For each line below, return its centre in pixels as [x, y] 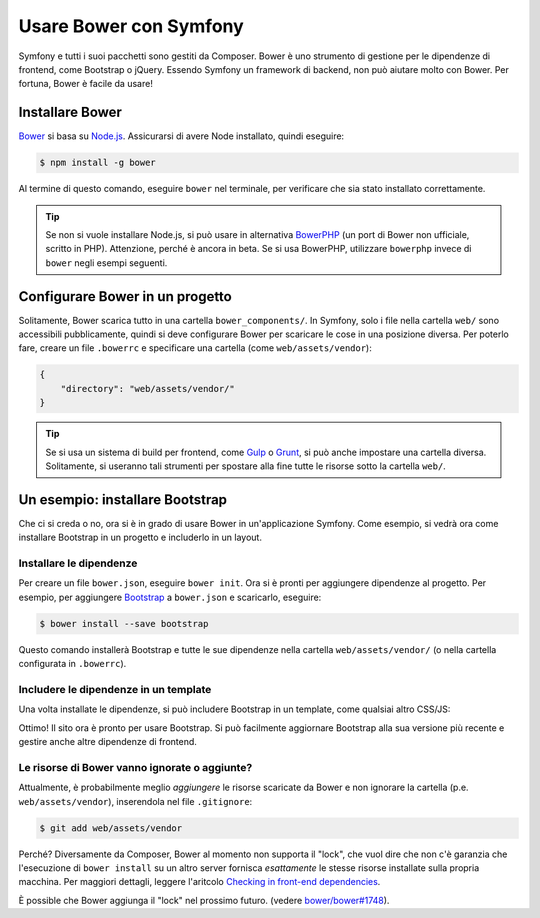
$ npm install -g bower [98, 163]
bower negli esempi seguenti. [106, 262]
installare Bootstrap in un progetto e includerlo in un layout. [140, 537]
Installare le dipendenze [78, 563]
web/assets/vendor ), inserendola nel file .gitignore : [135, 801]
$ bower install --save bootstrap [124, 623]
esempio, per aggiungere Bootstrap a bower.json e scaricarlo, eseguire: [170, 597]
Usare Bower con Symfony [131, 26]
